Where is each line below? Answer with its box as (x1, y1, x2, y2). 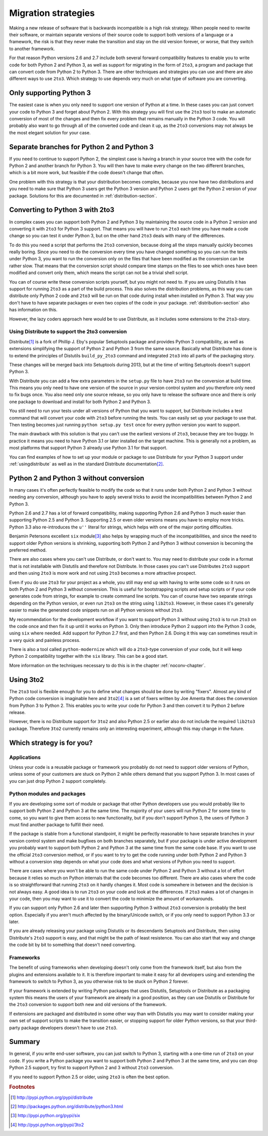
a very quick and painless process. (9, 637, 80, 643)
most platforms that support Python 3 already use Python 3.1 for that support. (9, 445, 168, 451)
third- (246, 1018, 258, 1024)
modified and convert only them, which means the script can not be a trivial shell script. (9, 270, 189, 276)
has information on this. (9, 307, 58, 313)
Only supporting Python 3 (9, 89, 91, 97)
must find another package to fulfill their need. (9, 822, 104, 827)
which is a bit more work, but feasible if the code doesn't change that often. (9, 170, 164, 176)
